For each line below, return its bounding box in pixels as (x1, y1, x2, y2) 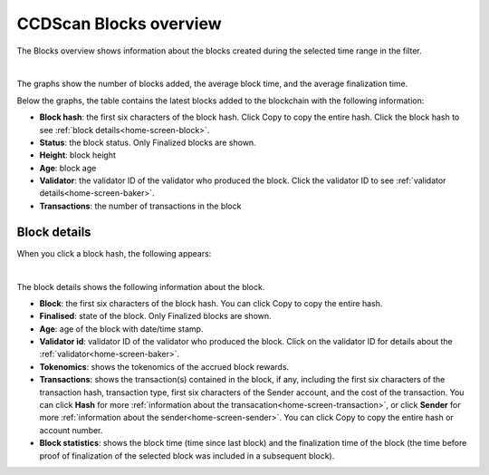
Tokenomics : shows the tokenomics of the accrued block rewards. (39, 361, 290, 372)
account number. (39, 424, 103, 435)
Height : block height (39, 150, 117, 160)
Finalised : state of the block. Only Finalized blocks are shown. (39, 311, 272, 322)
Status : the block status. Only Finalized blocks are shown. (39, 137, 257, 148)
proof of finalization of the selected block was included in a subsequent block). (39, 450, 335, 461)
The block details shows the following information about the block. (16, 281, 265, 292)
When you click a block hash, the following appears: (16, 247, 212, 258)
